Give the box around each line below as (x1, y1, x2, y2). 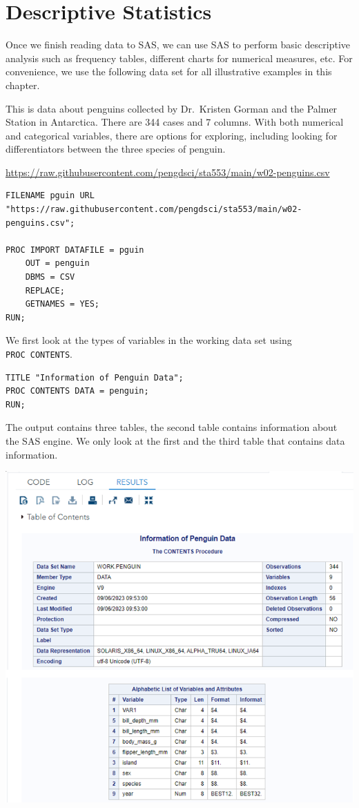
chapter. (6, 77, 40, 92)
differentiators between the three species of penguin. (6, 142, 226, 156)
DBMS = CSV (25, 272, 75, 282)
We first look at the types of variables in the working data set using (6, 333, 292, 347)
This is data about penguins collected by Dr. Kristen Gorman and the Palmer (6, 101, 338, 115)
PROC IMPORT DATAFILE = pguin (6, 244, 144, 255)
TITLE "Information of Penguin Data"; (6, 372, 184, 383)
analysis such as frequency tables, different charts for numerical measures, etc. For (6, 50, 353, 65)
